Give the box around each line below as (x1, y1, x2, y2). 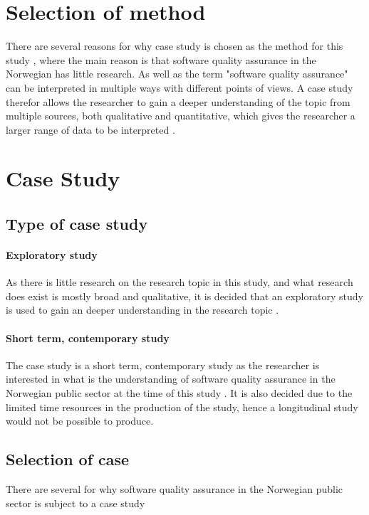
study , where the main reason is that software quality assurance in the (6, 52, 316, 67)
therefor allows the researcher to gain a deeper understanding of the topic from (6, 94, 350, 109)
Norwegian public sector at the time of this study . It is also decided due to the (6, 386, 353, 400)
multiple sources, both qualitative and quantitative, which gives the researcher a (6, 108, 355, 123)
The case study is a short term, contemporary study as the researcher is (6, 357, 320, 372)
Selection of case (6, 448, 130, 470)
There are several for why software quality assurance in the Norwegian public (6, 481, 343, 496)
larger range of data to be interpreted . (6, 122, 175, 137)
